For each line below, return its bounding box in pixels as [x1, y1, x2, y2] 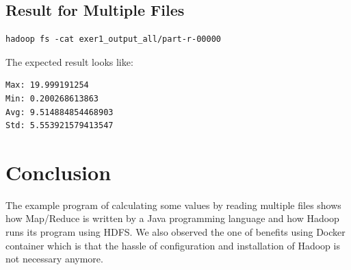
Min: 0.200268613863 [5, 93, 99, 103]
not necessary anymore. [5, 251, 103, 266]
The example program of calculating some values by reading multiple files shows [5, 197, 341, 212]
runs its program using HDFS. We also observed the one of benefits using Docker [5, 225, 346, 239]
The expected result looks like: [5, 54, 133, 69]
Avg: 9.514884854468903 [5, 107, 114, 117]
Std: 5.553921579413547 [5, 121, 114, 131]
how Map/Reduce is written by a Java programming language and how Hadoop [5, 211, 339, 225]
